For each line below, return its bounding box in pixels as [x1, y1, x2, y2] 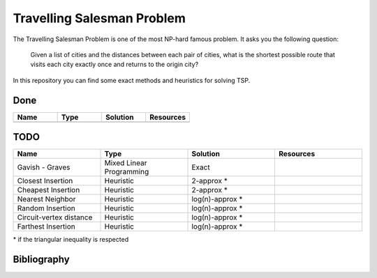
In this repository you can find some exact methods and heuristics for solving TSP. [13, 76, 251, 84]
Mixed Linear [104, 158, 147, 168]
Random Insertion [17, 203, 76, 213]
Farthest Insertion [17, 222, 76, 231]
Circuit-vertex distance [17, 213, 93, 222]
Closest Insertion [17, 176, 73, 186]
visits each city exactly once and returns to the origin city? [30, 60, 199, 69]
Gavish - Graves [17, 162, 71, 172]
